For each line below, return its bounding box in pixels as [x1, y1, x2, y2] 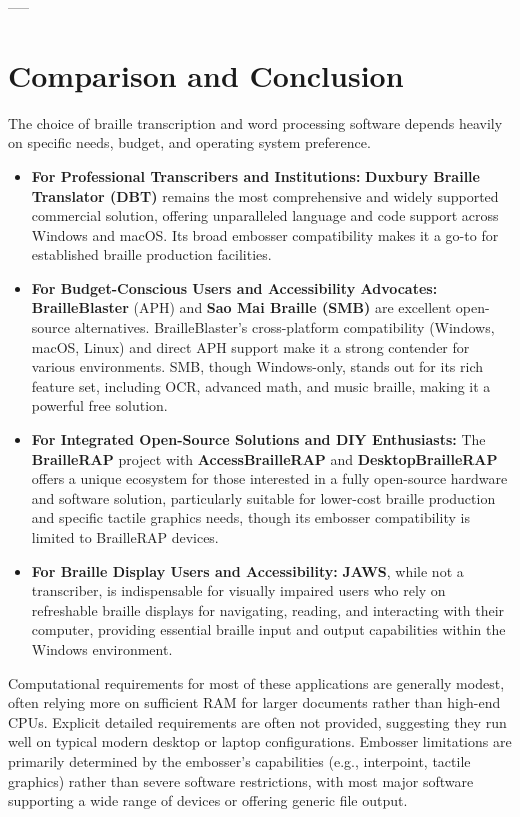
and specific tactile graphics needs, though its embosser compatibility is [31, 507, 470, 528]
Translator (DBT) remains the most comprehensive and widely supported [31, 185, 499, 206]
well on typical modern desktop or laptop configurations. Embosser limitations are [8, 731, 512, 752]
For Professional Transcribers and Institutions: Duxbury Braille [31, 165, 480, 186]
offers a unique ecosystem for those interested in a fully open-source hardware [31, 468, 508, 489]
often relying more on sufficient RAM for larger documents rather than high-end [8, 692, 501, 713]
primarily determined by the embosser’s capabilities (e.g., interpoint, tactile [8, 750, 471, 771]
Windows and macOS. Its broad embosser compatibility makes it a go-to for [31, 224, 499, 245]
